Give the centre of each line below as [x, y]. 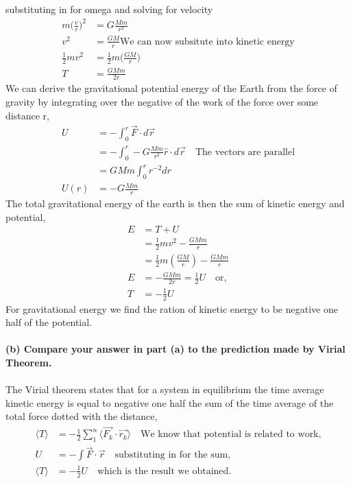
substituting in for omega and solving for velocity [109, 9]
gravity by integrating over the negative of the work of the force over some [162, 101]
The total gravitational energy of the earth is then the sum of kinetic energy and [175, 203]
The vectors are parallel [245, 152]
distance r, [27, 115]
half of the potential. [49, 322]
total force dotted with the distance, [82, 416]
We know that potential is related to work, [231, 435]
